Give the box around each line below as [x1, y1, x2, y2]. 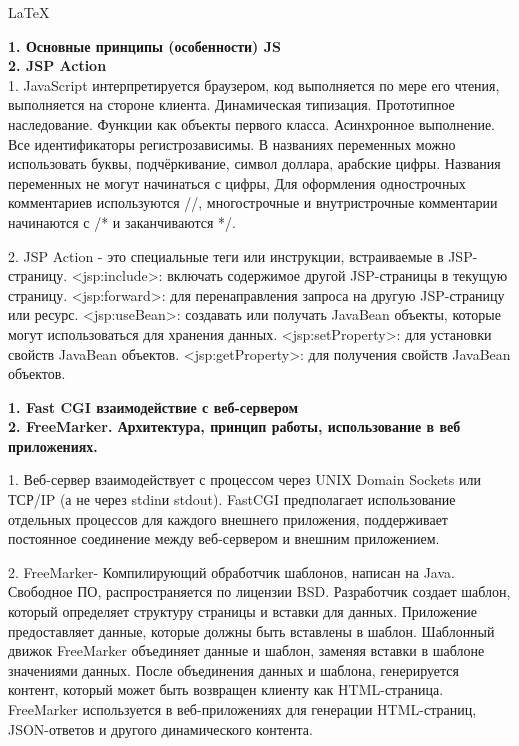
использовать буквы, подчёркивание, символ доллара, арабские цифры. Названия [8, 153, 501, 174]
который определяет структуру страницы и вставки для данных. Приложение [8, 601, 477, 622]
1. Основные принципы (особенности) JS [8, 35, 281, 56]
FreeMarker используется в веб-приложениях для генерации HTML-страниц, [8, 699, 477, 719]
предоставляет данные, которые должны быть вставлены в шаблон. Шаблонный [8, 620, 495, 641]
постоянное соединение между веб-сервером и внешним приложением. [8, 528, 440, 549]
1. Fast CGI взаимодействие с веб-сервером [8, 396, 299, 417]
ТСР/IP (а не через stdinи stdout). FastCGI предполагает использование [8, 489, 456, 510]
